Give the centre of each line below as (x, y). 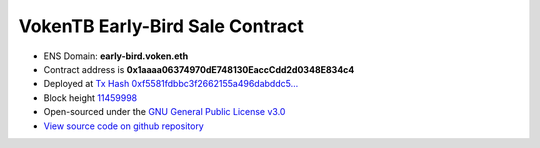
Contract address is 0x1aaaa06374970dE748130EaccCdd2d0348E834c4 (199, 69)
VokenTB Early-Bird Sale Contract (161, 26)
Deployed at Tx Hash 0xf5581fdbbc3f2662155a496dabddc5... (171, 84)
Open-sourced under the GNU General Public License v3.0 (164, 112)
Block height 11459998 (90, 97)
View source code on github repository (123, 126)
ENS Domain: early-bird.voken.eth (116, 56)
